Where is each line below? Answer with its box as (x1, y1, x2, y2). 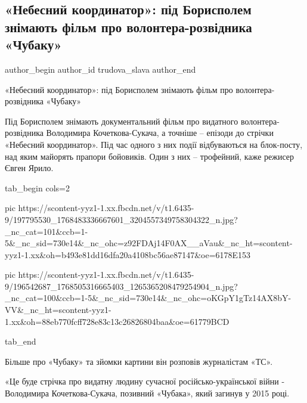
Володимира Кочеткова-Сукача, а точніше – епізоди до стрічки (46, 126, 274, 139)
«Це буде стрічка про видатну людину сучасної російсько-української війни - (5, 375, 285, 387)
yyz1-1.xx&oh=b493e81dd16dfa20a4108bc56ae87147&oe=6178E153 (5, 248, 251, 261)
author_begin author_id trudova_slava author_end (5, 63, 196, 75)
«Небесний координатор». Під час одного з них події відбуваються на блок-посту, (5, 138, 303, 150)
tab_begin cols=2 (5, 181, 70, 194)
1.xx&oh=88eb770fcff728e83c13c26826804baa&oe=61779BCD (5, 315, 230, 327)
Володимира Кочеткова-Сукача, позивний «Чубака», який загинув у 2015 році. (5, 387, 290, 399)
